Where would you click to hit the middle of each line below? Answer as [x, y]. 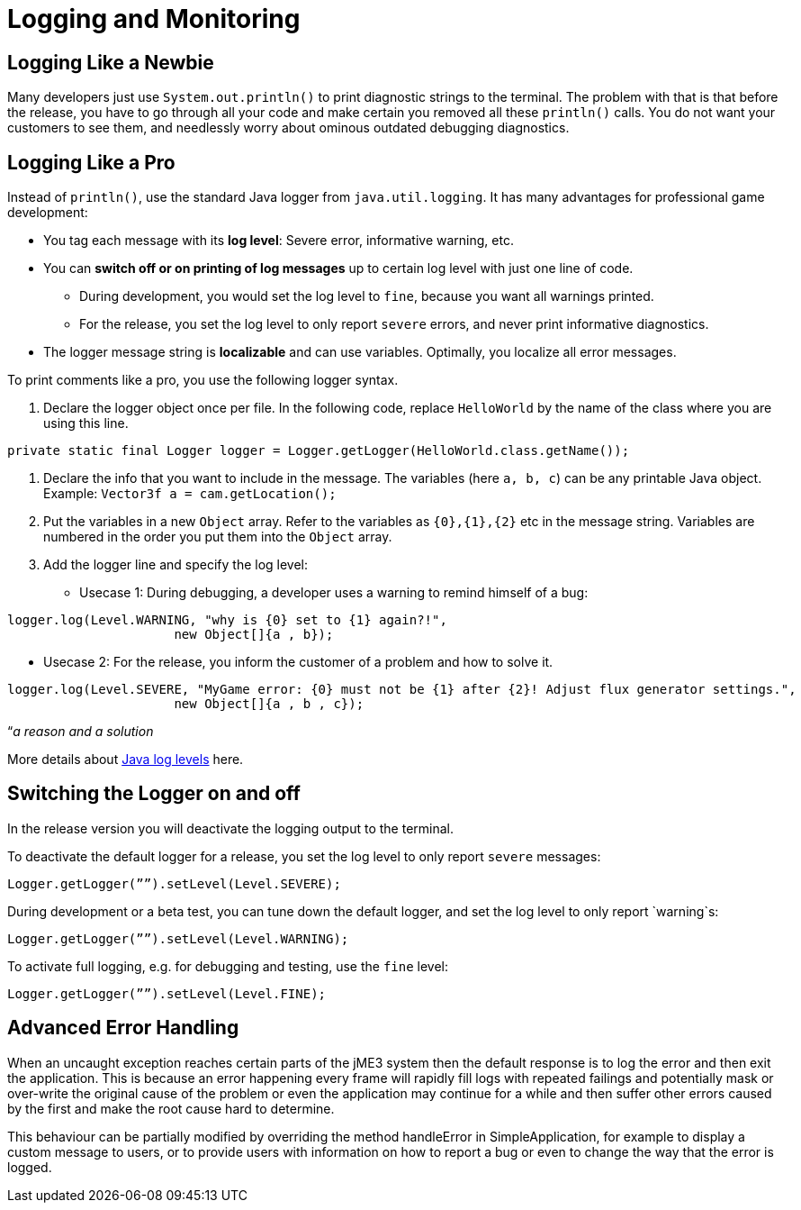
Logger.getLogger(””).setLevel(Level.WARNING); [178, 938]
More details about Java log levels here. [126, 760]
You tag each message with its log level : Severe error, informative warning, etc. [279, 241]
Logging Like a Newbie [111, 62]
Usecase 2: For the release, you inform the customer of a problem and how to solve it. [298, 662]
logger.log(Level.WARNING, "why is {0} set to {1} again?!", [227, 620]
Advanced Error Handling [123, 1028]
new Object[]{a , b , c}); [269, 704]
